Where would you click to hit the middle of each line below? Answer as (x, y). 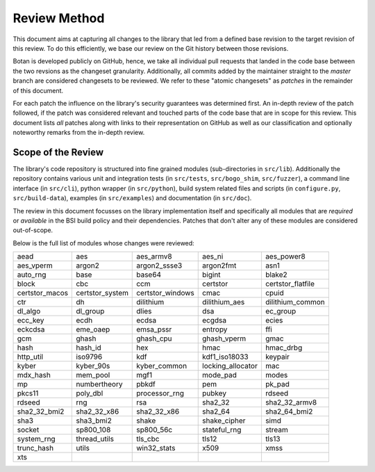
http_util (30, 357)
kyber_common (162, 366)
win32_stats (156, 448)
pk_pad (277, 384)
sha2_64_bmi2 (289, 412)
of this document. (38, 90)
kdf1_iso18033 (226, 357)
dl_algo (29, 311)
